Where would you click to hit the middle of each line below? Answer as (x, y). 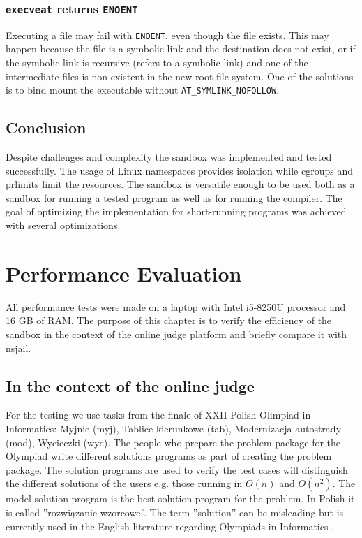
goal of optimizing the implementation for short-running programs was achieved (176, 211)
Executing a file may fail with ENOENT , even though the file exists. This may (167, 35)
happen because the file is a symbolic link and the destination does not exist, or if (181, 49)
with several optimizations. (63, 225)
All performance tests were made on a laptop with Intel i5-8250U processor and (176, 306)
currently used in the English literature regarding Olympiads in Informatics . (170, 526)
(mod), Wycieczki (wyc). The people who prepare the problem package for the (173, 442)
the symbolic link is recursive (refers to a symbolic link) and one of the (157, 63)
